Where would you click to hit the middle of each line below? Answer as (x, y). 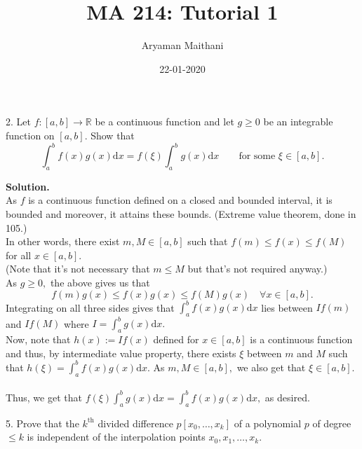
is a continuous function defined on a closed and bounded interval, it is (180, 200)
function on (30, 135)
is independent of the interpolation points (116, 437)
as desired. (287, 397)
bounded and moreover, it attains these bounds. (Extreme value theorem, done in (181, 213)
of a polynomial (268, 423)
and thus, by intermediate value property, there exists (121, 353)
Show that (113, 135)
